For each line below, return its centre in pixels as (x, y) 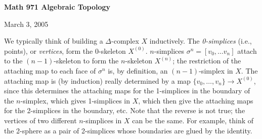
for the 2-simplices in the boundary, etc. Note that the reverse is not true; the (125, 110)
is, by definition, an (138, 70)
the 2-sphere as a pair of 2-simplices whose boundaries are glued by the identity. (128, 130)
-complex (125, 41)
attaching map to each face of (50, 70)
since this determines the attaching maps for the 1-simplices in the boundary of (127, 91)
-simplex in (216, 70)
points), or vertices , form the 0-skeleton (65, 50)
